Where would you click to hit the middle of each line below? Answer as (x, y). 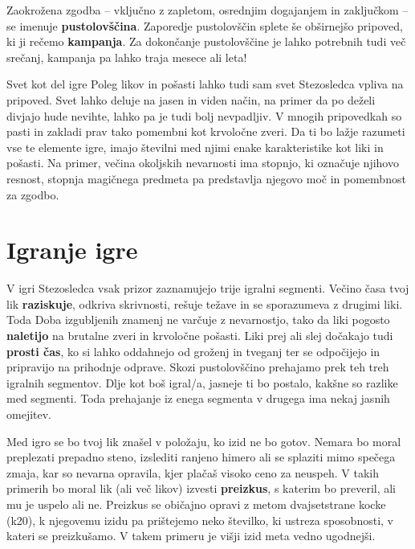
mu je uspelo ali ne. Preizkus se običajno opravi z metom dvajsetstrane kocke (196, 504)
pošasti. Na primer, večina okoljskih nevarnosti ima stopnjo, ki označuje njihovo (203, 163)
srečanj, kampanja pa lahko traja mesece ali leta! (127, 57)
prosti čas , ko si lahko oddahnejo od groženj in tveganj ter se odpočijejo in (193, 351)
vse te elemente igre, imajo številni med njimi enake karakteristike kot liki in (195, 147)
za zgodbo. (33, 194)
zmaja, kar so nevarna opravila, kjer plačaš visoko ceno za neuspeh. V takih (193, 472)
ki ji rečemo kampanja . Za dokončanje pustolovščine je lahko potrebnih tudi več (206, 41)
